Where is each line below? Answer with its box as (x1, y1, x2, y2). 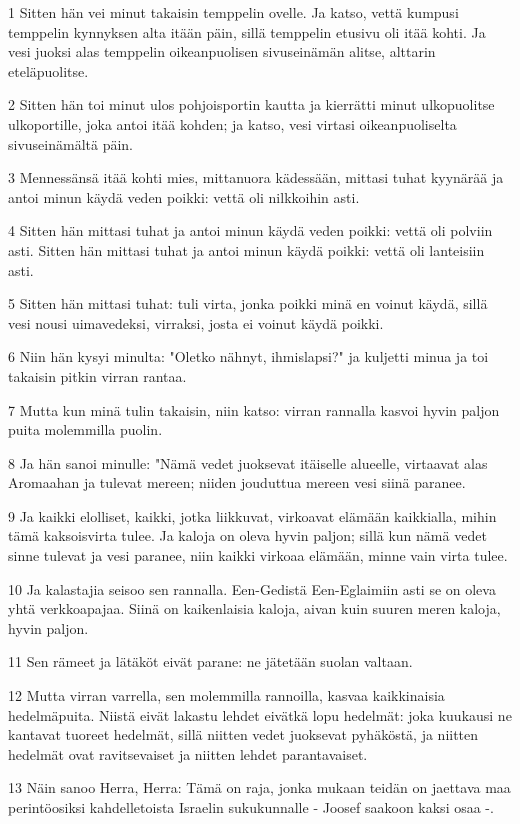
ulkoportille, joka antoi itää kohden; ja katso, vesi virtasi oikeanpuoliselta (8, 113, 457, 134)
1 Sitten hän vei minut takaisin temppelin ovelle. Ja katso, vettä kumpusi (8, 2, 459, 22)
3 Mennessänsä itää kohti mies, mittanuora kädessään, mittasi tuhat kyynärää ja (8, 167, 504, 188)
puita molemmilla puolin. (8, 419, 163, 440)
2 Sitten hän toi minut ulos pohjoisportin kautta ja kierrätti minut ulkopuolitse (8, 94, 495, 115)
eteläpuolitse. (8, 60, 89, 81)
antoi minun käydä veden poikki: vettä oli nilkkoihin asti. (8, 186, 360, 207)
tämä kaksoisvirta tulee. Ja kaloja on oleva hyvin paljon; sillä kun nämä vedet (8, 525, 487, 546)
